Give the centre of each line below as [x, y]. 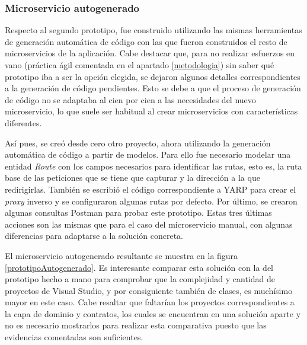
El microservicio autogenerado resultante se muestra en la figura [121, 255]
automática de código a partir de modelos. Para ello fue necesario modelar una [148, 154]
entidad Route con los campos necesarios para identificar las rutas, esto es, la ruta [153, 166]
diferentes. [23, 122]
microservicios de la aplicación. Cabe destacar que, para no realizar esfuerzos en [150, 53]
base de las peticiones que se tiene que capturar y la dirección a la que [132, 178]
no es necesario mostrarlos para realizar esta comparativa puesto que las [136, 325]
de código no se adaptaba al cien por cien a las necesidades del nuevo [130, 99]
